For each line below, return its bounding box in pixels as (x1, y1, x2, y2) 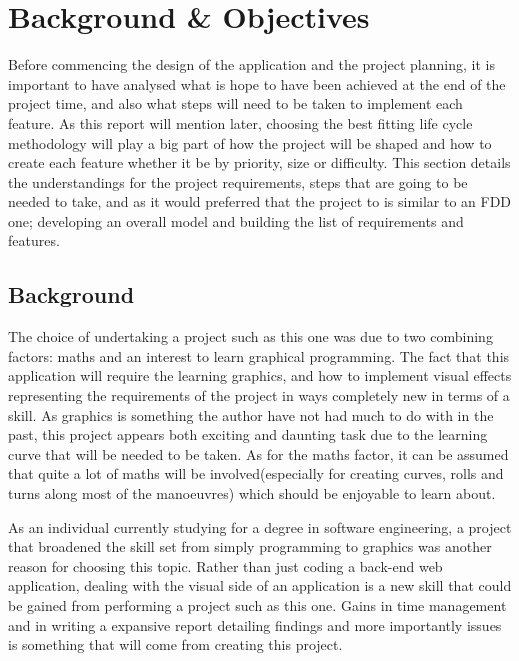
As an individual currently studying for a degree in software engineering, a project (8, 516, 512, 537)
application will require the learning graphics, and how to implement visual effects (8, 365, 512, 386)
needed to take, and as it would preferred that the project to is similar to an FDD (8, 191, 512, 212)
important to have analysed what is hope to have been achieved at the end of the (8, 73, 506, 94)
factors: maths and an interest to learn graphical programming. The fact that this (8, 345, 510, 366)
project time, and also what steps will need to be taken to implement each (8, 93, 463, 114)
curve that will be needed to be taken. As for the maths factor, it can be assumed (8, 443, 509, 464)
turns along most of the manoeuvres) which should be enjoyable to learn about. (8, 483, 496, 504)
